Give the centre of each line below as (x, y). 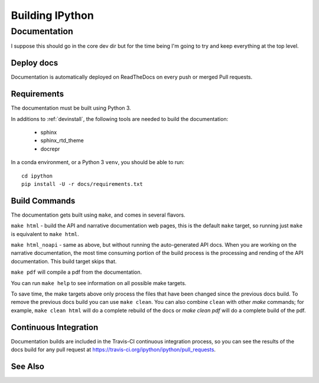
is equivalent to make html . (45, 234)
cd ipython (37, 176)
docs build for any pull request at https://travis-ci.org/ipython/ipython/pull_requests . (113, 350)
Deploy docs (35, 63)
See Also (27, 366)
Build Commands (43, 201)
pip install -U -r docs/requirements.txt (82, 184)
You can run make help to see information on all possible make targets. (99, 283)
